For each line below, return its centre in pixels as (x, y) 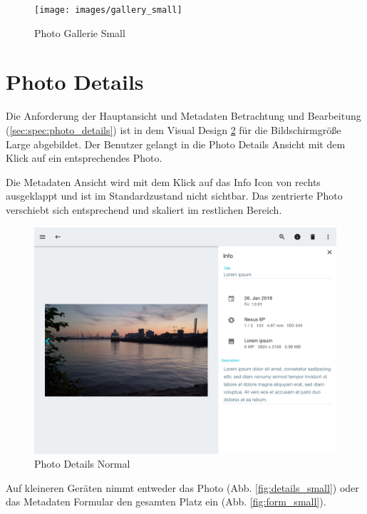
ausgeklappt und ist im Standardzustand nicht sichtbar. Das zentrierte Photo (174, 196)
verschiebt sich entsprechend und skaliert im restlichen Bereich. (144, 209)
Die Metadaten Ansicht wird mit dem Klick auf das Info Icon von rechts (163, 181)
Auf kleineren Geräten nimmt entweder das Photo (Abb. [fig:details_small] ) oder (182, 487)
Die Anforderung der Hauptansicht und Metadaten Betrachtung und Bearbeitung (183, 116)
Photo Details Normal (82, 464)
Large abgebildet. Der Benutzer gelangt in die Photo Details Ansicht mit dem (176, 144)
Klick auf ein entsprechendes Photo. (84, 158)
